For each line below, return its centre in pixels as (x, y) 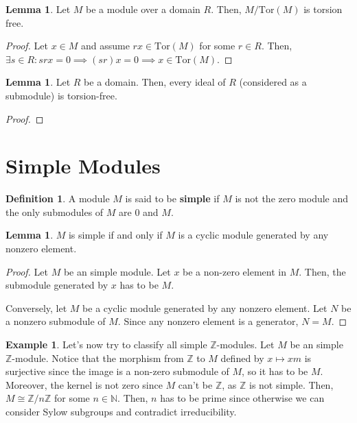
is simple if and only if (115, 235)
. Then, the (322, 271)
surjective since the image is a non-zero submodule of (117, 371)
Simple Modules (83, 166)
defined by (242, 358)
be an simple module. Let (117, 271)
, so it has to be (275, 371)
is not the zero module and (292, 198)
